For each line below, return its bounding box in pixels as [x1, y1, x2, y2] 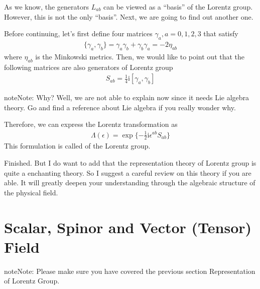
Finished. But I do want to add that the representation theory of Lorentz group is [4, 157, 256, 168]
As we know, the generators [4, 2, 89, 12]
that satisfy [203, 28, 238, 39]
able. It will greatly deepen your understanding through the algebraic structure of [4, 177, 255, 188]
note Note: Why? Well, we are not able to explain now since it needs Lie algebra [4, 92, 249, 103]
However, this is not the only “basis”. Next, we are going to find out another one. [4, 11, 253, 22]
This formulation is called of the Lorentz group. [4, 140, 151, 151]
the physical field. [4, 187, 58, 197]
